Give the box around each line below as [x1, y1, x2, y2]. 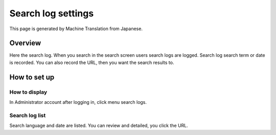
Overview [9, 39, 41, 48]
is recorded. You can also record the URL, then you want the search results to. [9, 59, 174, 65]
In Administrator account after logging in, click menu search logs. [9, 99, 147, 105]
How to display [9, 88, 48, 96]
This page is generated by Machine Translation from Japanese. [9, 26, 143, 32]
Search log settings [9, 8, 94, 19]
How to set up [9, 73, 55, 81]
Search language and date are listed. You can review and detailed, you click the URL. [9, 123, 189, 129]
